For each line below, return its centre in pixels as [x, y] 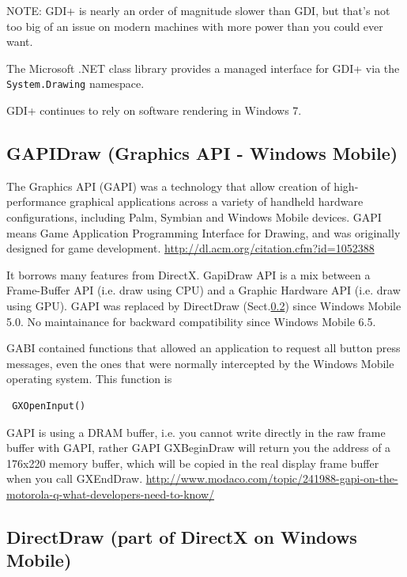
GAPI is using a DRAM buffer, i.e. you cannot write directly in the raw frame [196, 432]
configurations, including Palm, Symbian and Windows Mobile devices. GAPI [194, 217]
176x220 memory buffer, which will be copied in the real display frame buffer [193, 463]
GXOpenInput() [49, 406]
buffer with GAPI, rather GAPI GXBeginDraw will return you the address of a [199, 448]
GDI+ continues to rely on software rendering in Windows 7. [154, 110]
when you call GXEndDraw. [75, 478]
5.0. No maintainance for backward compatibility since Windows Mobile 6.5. [191, 321]
